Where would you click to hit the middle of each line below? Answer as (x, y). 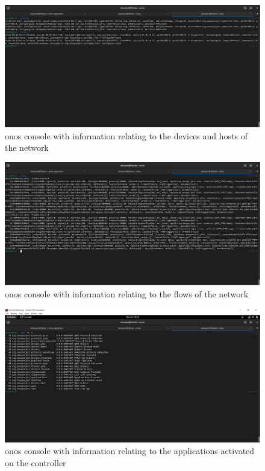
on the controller (36, 462)
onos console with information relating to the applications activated (130, 451)
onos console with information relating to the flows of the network (127, 293)
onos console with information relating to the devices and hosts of (126, 135)
